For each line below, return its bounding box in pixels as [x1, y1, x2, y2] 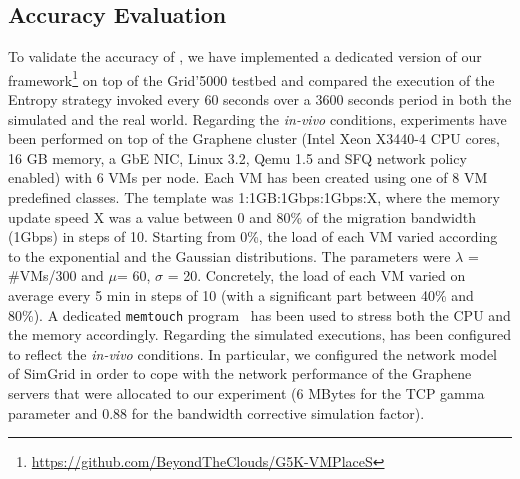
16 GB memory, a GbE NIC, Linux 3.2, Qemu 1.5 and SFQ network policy [8, 147, 467, 168]
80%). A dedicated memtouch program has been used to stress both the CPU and [8, 304, 511, 325]
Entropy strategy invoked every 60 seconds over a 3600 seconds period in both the [8, 89, 512, 110]
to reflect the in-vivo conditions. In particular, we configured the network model [8, 343, 498, 364]
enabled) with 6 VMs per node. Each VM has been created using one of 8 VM [8, 167, 488, 188]
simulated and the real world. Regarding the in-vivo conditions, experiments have [8, 108, 507, 129]
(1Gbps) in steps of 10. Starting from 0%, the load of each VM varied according [8, 226, 498, 247]
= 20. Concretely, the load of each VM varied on [167, 265, 466, 286]
